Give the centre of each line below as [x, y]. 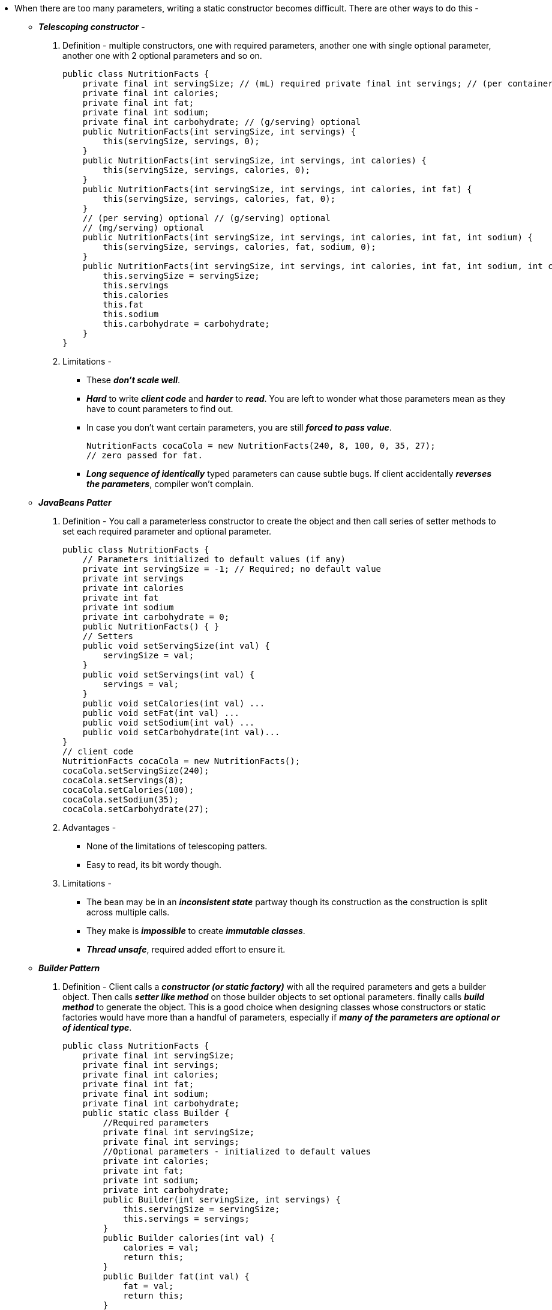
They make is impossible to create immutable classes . [196, 931]
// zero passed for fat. [145, 455]
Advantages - [89, 827]
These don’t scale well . [133, 380]
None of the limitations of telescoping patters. [177, 846]
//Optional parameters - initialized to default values [237, 1151]
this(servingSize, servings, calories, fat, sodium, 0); [239, 247]
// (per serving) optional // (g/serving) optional [206, 218]
